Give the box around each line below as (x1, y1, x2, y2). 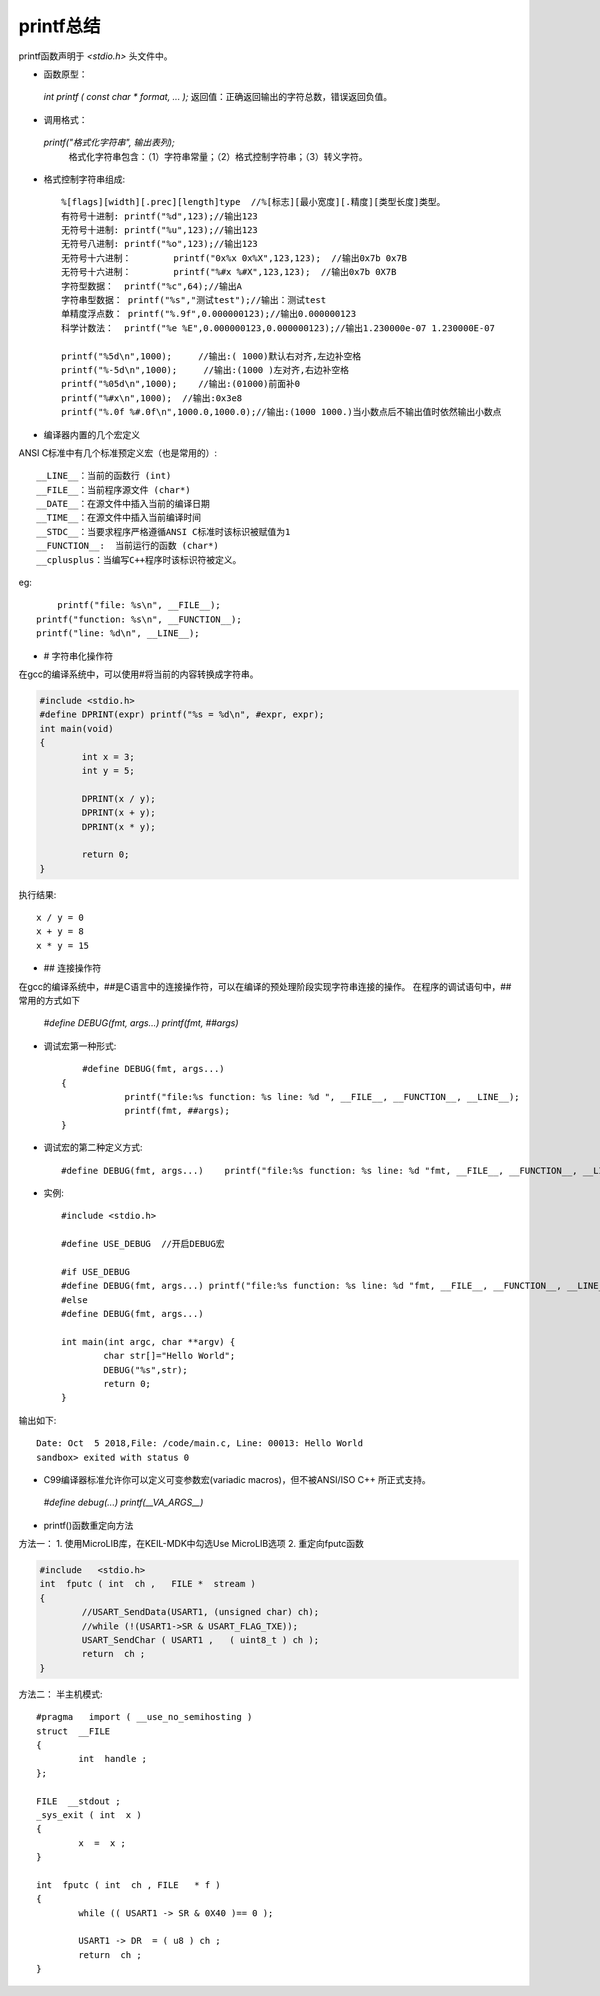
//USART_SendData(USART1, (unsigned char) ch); (81, 1606, 320, 1618)
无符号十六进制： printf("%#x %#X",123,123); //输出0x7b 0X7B (61, 266, 397, 278)
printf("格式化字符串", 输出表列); (43, 136, 175, 149)
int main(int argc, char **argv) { (61, 1336, 236, 1347)
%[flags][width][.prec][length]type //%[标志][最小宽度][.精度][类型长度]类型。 (61, 196, 446, 208)
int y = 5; (81, 765, 135, 776)
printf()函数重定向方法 (43, 1519, 134, 1531)
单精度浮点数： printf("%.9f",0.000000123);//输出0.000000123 (61, 308, 357, 320)
